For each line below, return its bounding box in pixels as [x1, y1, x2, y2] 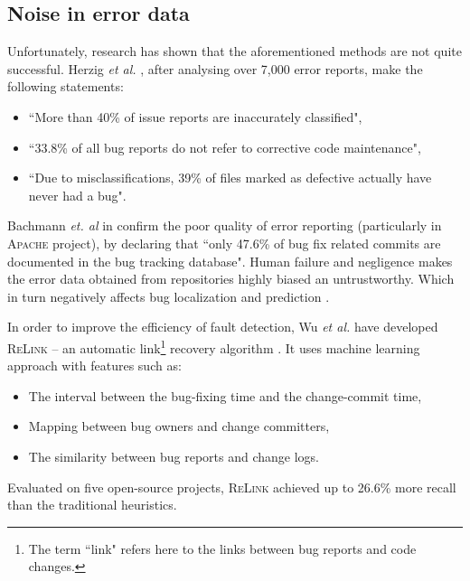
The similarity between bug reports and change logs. [28, 446, 319, 465]
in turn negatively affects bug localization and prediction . [7, 286, 330, 305]
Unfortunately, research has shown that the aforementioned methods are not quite [7, 42, 462, 61]
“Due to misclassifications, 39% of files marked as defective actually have [28, 168, 432, 187]
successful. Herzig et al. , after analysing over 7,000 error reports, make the [7, 59, 423, 78]
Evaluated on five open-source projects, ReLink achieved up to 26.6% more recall [7, 477, 456, 496]
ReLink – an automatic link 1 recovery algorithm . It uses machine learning [7, 335, 420, 357]
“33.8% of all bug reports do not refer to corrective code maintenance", [28, 137, 421, 156]
